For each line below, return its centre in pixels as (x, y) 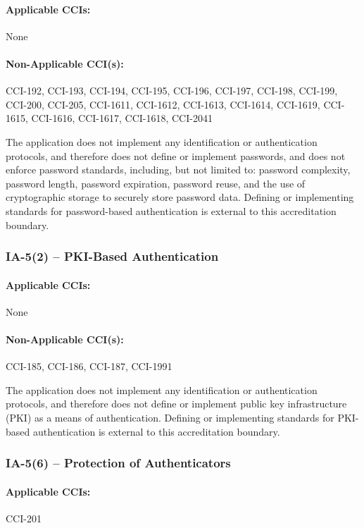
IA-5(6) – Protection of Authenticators (118, 463)
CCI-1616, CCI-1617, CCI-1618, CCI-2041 (122, 118)
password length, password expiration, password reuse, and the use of (156, 183)
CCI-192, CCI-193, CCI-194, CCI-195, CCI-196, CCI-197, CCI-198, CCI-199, (172, 91)
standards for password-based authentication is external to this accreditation (171, 210)
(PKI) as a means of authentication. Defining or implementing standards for (170, 417)
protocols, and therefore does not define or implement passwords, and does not (176, 155)
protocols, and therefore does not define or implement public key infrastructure (176, 404)
